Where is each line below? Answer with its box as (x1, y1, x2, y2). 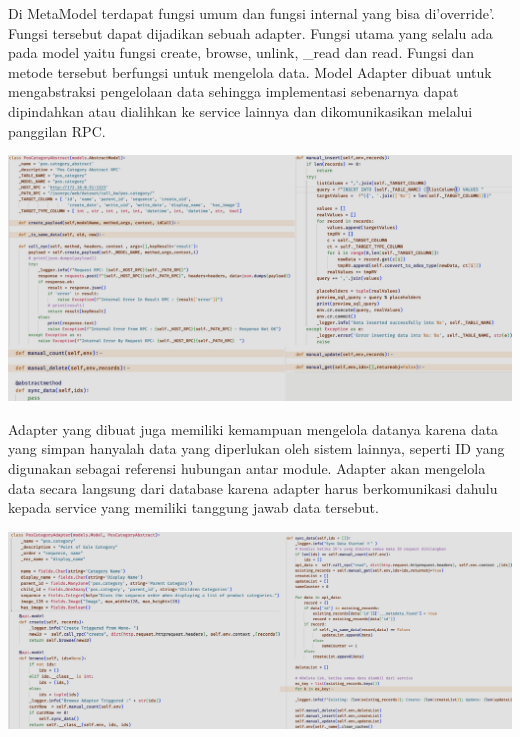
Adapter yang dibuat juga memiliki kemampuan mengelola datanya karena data (8, 418, 499, 439)
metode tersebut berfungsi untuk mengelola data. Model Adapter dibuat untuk (8, 61, 492, 82)
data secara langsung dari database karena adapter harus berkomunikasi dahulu (8, 477, 498, 498)
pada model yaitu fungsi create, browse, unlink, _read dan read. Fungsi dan (8, 42, 475, 63)
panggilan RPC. (8, 120, 106, 141)
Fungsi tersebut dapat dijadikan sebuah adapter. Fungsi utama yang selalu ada (8, 22, 493, 43)
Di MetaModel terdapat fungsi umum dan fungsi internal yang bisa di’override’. (8, 3, 495, 23)
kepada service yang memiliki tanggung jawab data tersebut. (8, 497, 379, 518)
